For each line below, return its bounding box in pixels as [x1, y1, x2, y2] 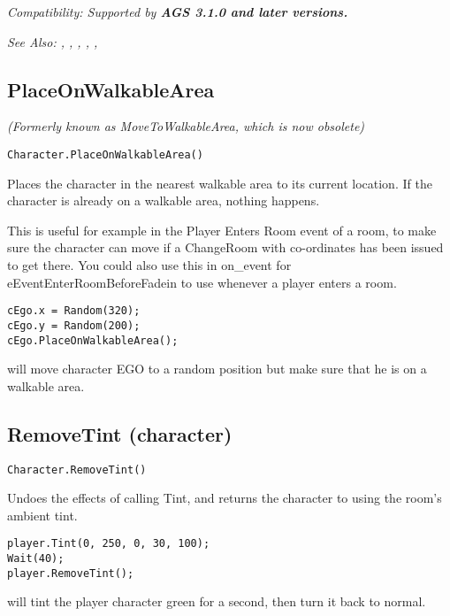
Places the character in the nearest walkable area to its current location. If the [7, 173, 432, 192]
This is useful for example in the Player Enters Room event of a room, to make [7, 220, 437, 239]
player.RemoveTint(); [7, 566, 134, 580]
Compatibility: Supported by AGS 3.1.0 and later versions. [7, 3, 348, 20]
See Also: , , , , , [7, 32, 98, 50]
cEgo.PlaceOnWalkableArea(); [7, 334, 179, 347]
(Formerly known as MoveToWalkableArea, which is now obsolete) [7, 117, 365, 135]
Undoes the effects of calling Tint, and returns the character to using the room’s [7, 489, 442, 507]
